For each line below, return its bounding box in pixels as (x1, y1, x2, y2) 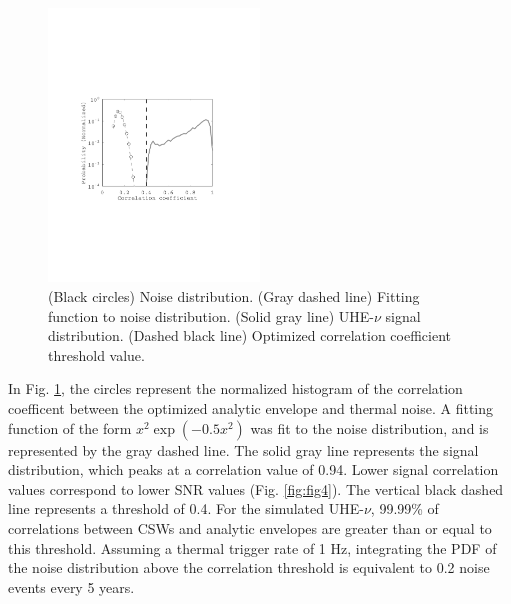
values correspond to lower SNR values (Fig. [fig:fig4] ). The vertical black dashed (8, 478, 504, 499)
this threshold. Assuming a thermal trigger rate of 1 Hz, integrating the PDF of (8, 537, 497, 558)
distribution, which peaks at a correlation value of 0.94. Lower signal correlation (8, 459, 499, 480)
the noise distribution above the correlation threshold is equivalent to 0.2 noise (8, 557, 490, 578)
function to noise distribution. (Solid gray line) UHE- (48, 305, 374, 326)
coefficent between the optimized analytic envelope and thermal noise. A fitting (8, 398, 494, 418)
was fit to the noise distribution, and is (250, 417, 489, 438)
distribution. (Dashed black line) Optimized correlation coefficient (48, 325, 451, 346)
